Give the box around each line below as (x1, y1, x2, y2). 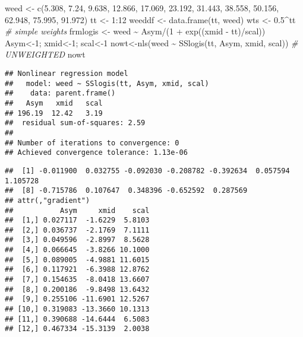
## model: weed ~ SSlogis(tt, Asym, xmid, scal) (5, 79, 209, 88)
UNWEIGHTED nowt (5, 48, 86, 61)
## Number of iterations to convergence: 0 (5, 138, 179, 147)
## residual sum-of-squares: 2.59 (5, 119, 146, 128)
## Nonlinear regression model (5, 69, 128, 78)
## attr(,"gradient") (5, 196, 90, 205)
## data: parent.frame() (5, 89, 116, 98)
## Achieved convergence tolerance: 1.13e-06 (5, 148, 188, 157)
